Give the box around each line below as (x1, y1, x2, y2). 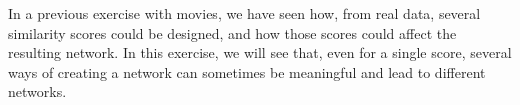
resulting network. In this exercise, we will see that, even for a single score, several (8, 42, 512, 63)
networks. (8, 81, 67, 102)
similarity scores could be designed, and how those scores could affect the (8, 22, 457, 43)
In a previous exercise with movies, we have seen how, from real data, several (8, 3, 481, 23)
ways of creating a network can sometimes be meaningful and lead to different (8, 61, 486, 82)
